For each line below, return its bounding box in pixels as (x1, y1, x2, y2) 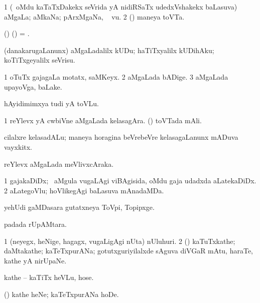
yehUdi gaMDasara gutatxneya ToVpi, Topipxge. (4, 202, 155, 212)
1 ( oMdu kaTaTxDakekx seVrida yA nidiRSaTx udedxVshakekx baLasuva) (4, 2, 237, 12)
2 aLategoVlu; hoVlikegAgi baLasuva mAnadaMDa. (4, 185, 164, 195)
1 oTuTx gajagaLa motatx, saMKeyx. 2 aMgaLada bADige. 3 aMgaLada (4, 71, 228, 82)
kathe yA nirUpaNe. (4, 255, 67, 265)
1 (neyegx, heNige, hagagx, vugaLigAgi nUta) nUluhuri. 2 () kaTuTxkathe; (4, 235, 235, 246)
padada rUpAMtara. (4, 218, 67, 229)
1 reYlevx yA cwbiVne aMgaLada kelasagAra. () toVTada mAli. (4, 115, 202, 125)
